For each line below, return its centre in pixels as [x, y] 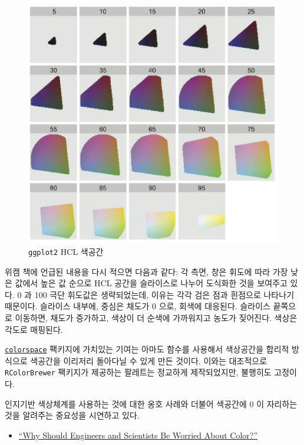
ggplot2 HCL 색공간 [66, 251]
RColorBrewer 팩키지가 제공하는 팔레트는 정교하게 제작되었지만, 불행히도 [138, 372]
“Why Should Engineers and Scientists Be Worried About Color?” [138, 435]
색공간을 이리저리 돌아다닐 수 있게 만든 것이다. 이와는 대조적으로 [149, 360]
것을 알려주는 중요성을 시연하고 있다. [72, 415]
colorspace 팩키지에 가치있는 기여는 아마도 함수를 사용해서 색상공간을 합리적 [147, 349]
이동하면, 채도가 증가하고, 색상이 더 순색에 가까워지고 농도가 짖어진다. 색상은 [156, 317]
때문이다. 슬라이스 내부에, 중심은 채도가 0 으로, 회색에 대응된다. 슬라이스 [138, 306]
